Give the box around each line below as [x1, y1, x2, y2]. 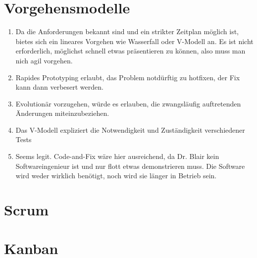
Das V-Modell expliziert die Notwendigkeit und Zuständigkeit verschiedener [15, 124, 245, 135]
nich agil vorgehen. [15, 55, 73, 65]
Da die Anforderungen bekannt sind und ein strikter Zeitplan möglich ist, [15, 26, 239, 37]
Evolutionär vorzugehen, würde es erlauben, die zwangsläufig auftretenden [15, 98, 241, 108]
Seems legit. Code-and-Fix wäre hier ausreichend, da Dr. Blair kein [15, 151, 219, 161]
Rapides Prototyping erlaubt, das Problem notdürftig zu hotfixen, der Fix [15, 72, 240, 82]
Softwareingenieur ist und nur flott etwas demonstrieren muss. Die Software [15, 160, 245, 171]
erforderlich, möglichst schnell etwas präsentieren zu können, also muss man [15, 46, 246, 56]
